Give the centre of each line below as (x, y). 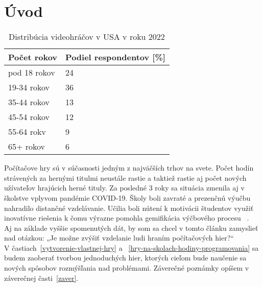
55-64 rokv (27, 132)
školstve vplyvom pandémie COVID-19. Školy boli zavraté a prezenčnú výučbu (127, 197)
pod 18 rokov (32, 73)
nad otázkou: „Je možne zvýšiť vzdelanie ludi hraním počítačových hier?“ (119, 238)
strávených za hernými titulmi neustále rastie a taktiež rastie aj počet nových (125, 177)
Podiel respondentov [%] (115, 57)
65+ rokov (27, 147)
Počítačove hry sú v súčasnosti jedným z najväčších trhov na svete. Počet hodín (129, 168)
